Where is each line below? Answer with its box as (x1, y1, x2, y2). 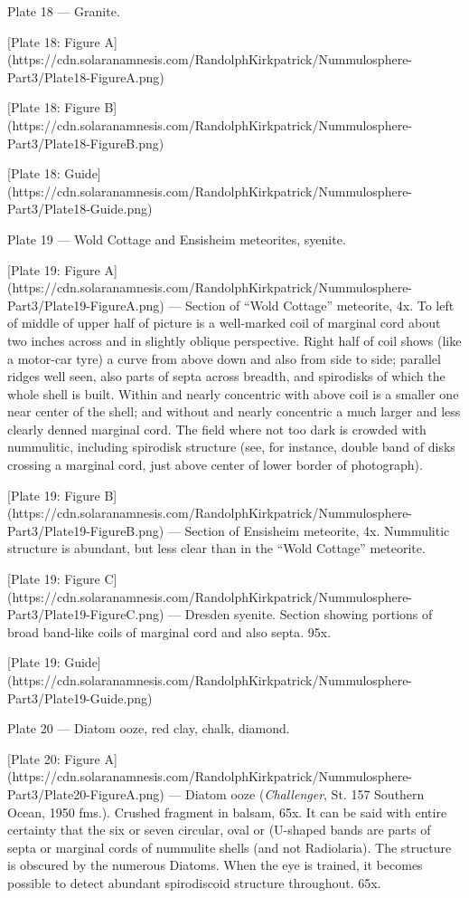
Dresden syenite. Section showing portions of (184, 605, 433, 624)
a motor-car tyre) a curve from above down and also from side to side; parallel (7, 349, 441, 368)
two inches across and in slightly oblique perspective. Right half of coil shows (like (7, 330, 462, 349)
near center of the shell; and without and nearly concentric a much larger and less (7, 402, 461, 421)
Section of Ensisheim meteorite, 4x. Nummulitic (184, 521, 450, 540)
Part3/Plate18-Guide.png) (7, 199, 153, 218)
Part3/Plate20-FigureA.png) (7, 784, 164, 803)
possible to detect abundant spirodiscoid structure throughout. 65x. (7, 873, 381, 892)
